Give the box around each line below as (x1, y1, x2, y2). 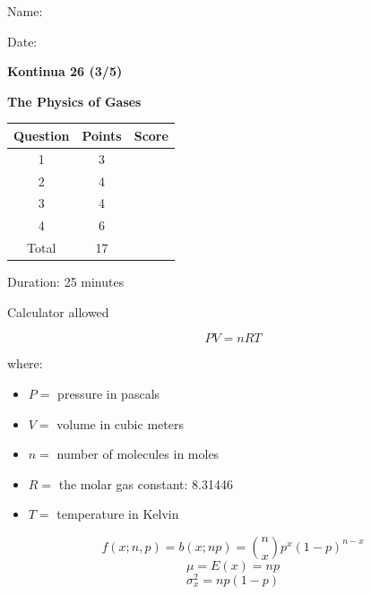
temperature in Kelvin (56, 504, 179, 523)
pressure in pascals (57, 384, 160, 402)
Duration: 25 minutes (7, 272, 125, 291)
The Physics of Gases (7, 91, 142, 110)
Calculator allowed (7, 302, 109, 321)
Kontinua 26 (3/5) (7, 62, 123, 81)
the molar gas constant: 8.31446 (58, 474, 233, 493)
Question (13, 125, 70, 144)
